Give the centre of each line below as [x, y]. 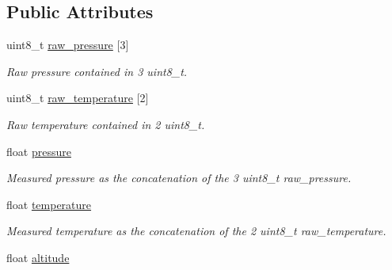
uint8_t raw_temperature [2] [78, 98]
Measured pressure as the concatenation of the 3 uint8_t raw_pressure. [179, 178]
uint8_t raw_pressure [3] [68, 45]
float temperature [49, 204]
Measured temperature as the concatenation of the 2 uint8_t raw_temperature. [196, 231]
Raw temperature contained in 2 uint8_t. [106, 124]
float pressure [39, 151]
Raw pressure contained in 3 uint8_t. [97, 71]
